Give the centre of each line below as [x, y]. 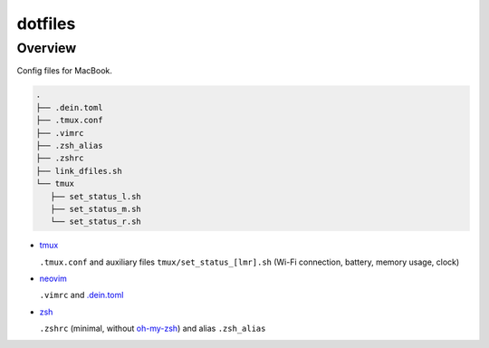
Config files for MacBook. [64, 71]
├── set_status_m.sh [96, 209]
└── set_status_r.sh [96, 222]
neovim [53, 279]
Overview [47, 48]
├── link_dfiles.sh [79, 171]
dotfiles [46, 24]
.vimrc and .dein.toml [81, 295]
